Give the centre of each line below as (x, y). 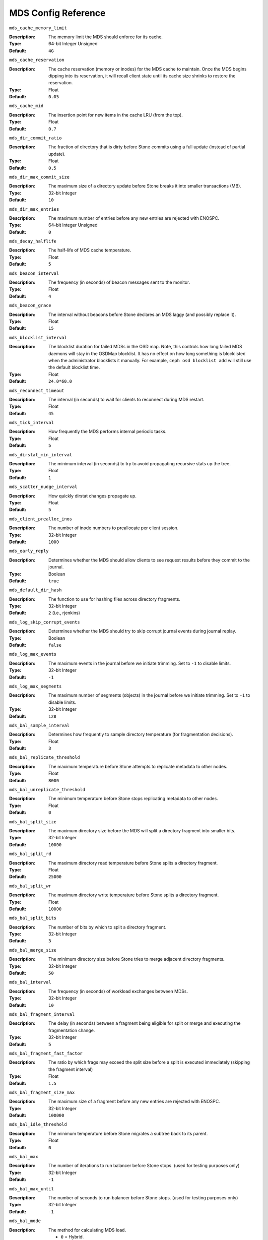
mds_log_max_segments (35, 686)
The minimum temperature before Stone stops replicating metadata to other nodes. (133, 799)
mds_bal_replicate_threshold (45, 757)
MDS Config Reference (57, 13)
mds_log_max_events (33, 654)
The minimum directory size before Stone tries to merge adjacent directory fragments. (136, 959)
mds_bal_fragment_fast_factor (46, 1053)
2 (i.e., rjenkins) (64, 613)
